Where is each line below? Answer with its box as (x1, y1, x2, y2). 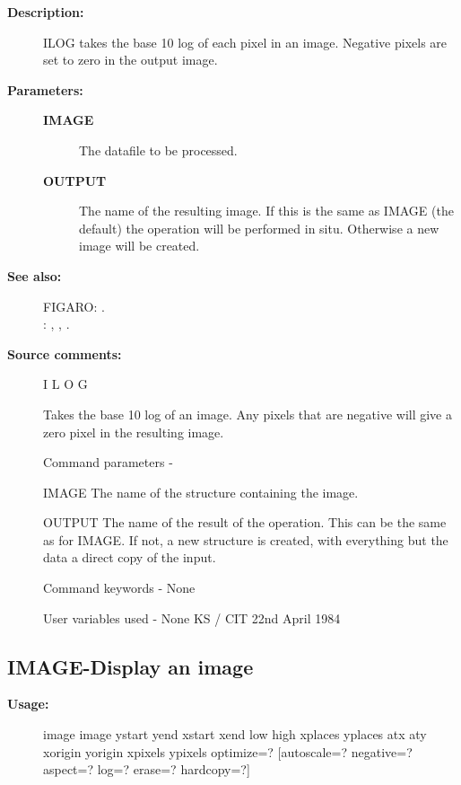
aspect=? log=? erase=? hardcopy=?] (43, 760, 250, 779)
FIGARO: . (43, 296, 105, 315)
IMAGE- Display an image (7, 652, 254, 680)
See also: (7, 266, 62, 285)
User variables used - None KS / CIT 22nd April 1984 (43, 608, 341, 627)
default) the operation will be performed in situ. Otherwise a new (79, 218, 439, 237)
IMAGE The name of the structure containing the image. (43, 482, 359, 501)
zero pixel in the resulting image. (43, 422, 224, 441)
